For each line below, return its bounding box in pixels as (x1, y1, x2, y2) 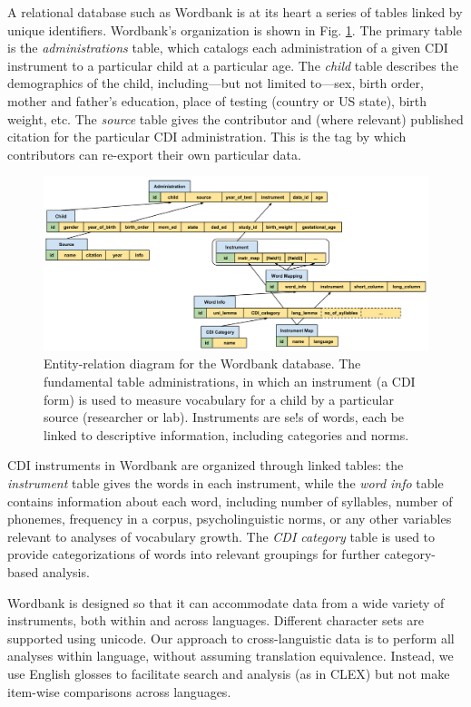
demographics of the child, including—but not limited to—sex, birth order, (7, 74, 424, 93)
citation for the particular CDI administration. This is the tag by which (7, 127, 407, 146)
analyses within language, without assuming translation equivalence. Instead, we (7, 646, 454, 665)
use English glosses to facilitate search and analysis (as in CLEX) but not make (7, 663, 450, 682)
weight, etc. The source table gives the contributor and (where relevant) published (7, 109, 464, 128)
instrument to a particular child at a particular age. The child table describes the (7, 55, 458, 74)
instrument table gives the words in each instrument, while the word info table (7, 474, 444, 493)
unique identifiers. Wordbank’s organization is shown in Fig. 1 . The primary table (7, 20, 462, 39)
